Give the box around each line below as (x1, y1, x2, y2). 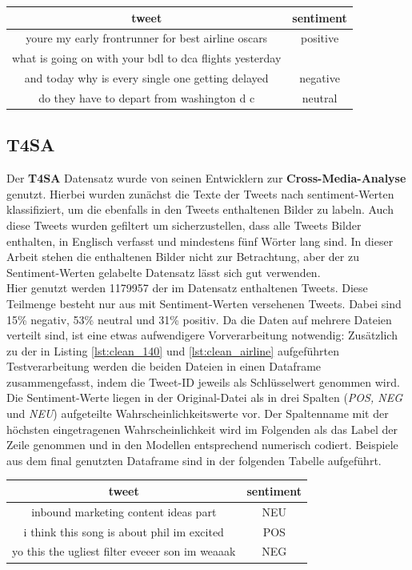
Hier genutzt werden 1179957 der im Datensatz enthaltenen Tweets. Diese (6, 279, 368, 296)
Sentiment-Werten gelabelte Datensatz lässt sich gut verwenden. (6, 263, 321, 280)
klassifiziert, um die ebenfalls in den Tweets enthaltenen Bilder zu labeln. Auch (6, 201, 394, 218)
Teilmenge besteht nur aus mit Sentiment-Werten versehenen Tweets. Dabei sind (6, 295, 402, 311)
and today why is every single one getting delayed (24, 70, 269, 86)
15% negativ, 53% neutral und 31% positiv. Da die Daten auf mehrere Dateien (6, 311, 392, 327)
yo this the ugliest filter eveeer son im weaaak (12, 543, 236, 560)
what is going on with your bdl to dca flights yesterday (12, 50, 282, 66)
